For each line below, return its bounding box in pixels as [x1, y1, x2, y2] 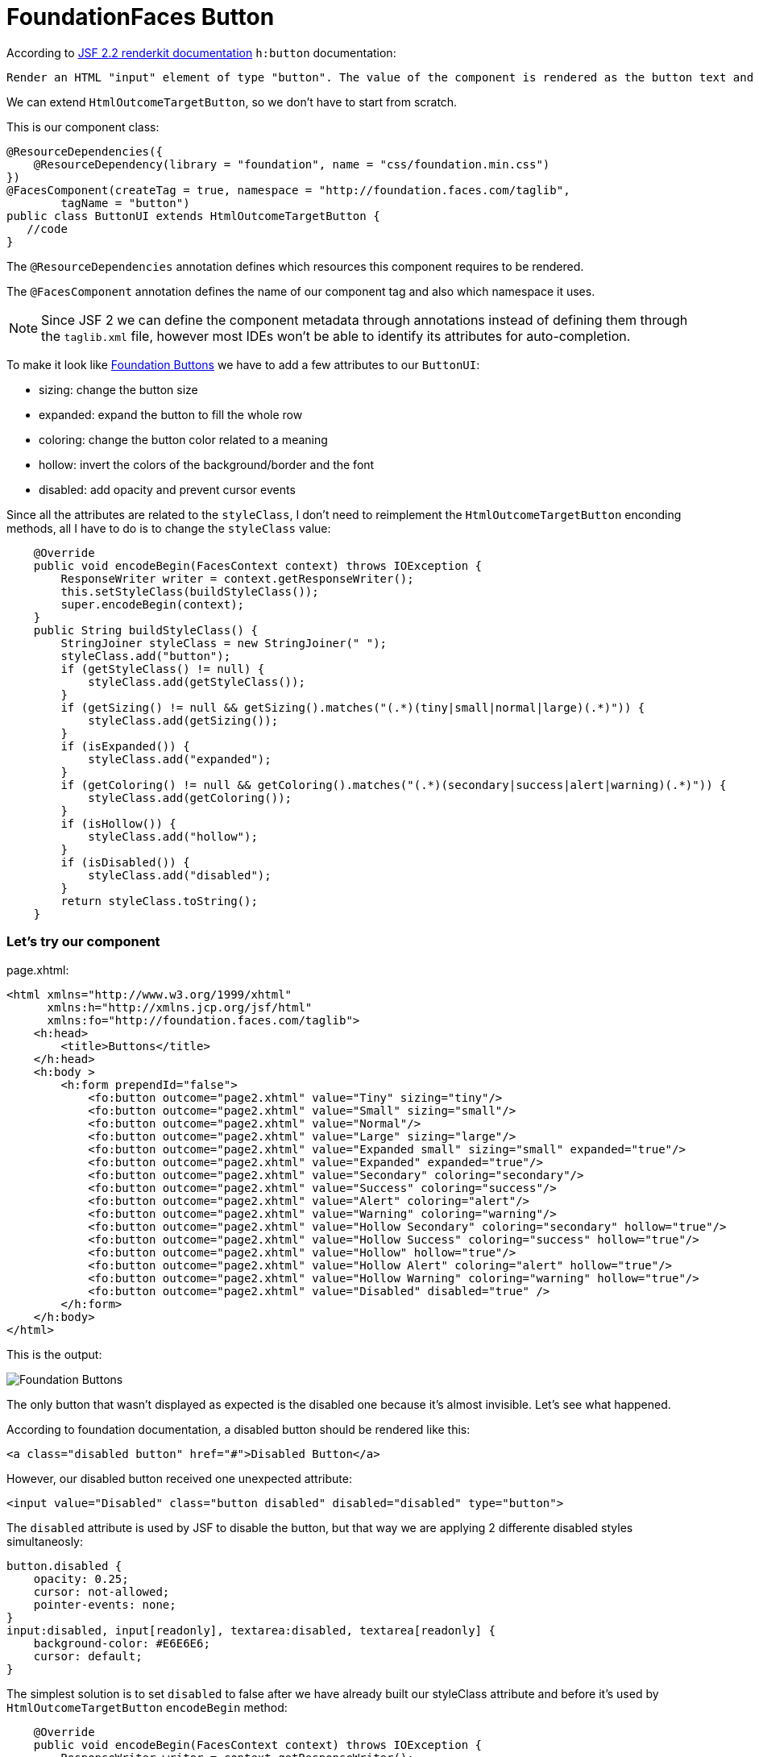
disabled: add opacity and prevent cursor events [39, 482, 296, 496]
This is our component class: [6, 119, 160, 134]
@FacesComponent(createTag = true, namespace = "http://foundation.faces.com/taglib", [6, 183, 570, 197]
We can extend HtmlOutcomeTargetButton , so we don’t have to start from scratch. [6, 94, 458, 109]
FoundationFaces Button [6, 3, 275, 31]
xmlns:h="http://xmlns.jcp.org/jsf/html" [47, 1000, 313, 1014]
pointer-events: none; [33, 1597, 176, 1611]
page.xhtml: [6, 962, 69, 977]
